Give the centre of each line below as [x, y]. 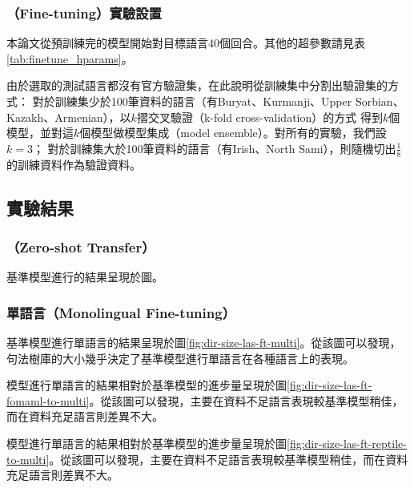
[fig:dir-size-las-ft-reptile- [347, 443]
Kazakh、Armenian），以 [69, 117]
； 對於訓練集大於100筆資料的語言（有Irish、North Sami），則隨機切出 [214, 148]
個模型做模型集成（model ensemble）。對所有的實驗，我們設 [233, 133]
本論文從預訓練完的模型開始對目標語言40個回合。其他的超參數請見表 [186, 43]
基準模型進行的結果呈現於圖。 [85, 277]
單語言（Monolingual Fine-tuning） [121, 312]
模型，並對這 [40, 133]
